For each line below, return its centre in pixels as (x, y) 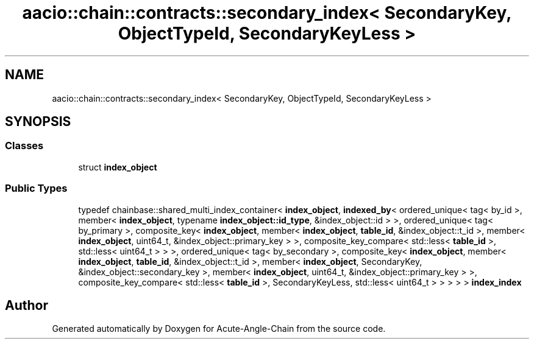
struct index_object (118, 167)
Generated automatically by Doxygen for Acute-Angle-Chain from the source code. (219, 329)
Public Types (36, 188)
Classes (24, 146)
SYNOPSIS (38, 122)
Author (27, 305)
